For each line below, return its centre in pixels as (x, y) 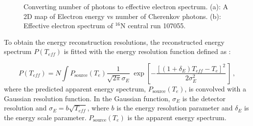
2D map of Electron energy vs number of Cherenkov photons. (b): (122, 16)
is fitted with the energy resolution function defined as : (147, 51)
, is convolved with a (215, 88)
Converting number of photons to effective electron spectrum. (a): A (126, 6)
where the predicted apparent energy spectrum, (75, 88)
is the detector (204, 98)
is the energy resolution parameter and (175, 108)
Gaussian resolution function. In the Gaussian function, (87, 98)
